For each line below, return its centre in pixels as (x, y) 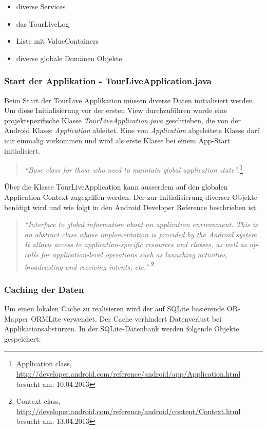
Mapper (16, 318)
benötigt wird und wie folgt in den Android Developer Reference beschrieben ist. (131, 207)
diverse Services (41, 6)
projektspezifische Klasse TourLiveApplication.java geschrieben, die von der (123, 120)
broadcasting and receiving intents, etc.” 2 (89, 266)
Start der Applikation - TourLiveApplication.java (108, 81)
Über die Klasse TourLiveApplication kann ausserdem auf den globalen (116, 187)
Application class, (44, 363)
